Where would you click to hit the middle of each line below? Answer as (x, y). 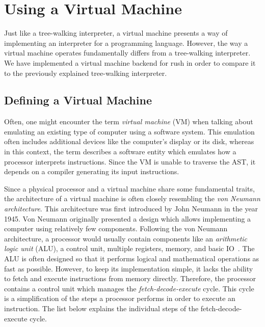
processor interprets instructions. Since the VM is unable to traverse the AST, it (130, 161)
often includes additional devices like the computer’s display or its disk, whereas (129, 141)
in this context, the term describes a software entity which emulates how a (120, 152)
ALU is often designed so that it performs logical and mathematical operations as (132, 258)
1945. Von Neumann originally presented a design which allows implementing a (128, 218)
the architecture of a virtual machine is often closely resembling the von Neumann (132, 198)
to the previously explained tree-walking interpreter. (86, 73)
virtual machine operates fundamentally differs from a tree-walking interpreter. (127, 53)
